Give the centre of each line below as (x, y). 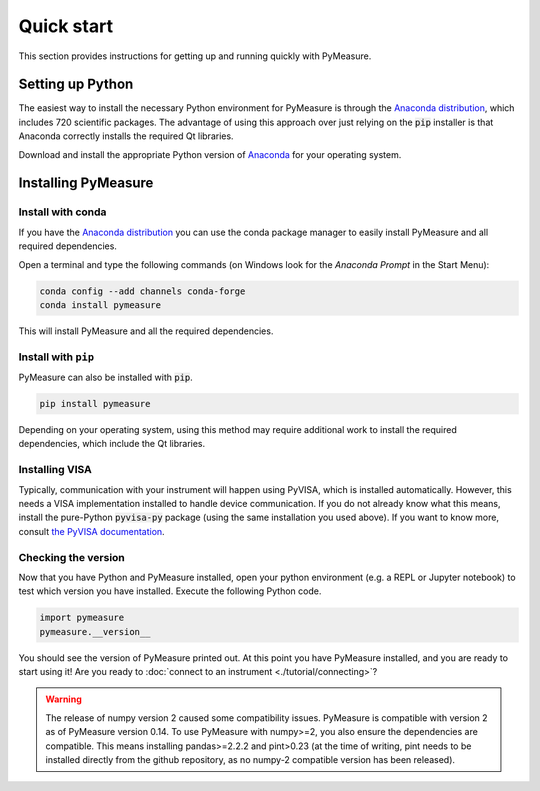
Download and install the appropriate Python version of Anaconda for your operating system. (210, 154)
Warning (63, 699)
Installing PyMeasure (86, 183)
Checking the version (71, 557)
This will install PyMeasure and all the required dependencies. (146, 331)
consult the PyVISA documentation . (91, 531)
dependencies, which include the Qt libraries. (112, 444)
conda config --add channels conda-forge (142, 291)
